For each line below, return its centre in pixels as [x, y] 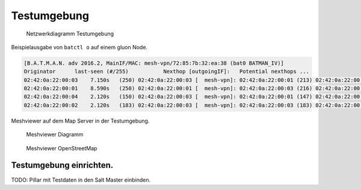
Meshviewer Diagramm [55, 135]
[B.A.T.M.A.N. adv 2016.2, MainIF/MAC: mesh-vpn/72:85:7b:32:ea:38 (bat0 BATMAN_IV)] [154, 63]
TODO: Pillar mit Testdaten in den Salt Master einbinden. [81, 180]
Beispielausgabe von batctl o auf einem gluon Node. [79, 47]
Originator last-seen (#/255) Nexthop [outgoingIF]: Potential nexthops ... [167, 72]
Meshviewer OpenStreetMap [62, 148]
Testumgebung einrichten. [62, 165]
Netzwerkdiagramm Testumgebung [70, 34]
